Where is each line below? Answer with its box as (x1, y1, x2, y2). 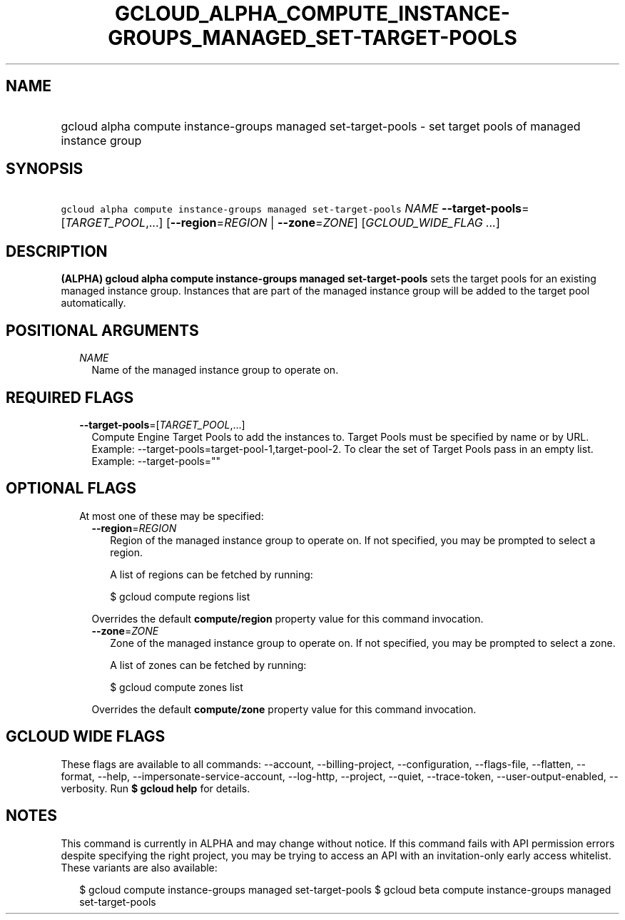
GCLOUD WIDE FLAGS (6, 727, 166, 746)
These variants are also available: (61, 861, 218, 874)
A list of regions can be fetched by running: (110, 568, 313, 581)
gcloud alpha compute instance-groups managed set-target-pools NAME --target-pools (61, 201, 522, 216)
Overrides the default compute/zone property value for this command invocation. (91, 702, 477, 715)
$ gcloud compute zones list (110, 680, 243, 693)
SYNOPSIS (6, 160, 83, 178)
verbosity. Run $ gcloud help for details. (61, 782, 250, 794)
